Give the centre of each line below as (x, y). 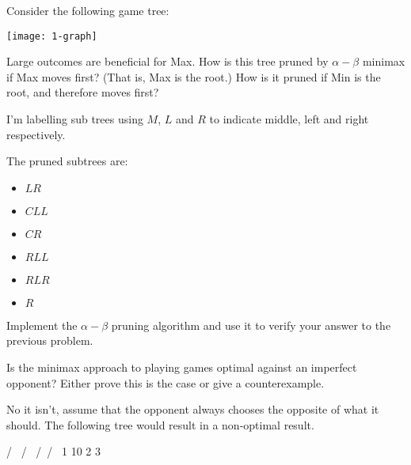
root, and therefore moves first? (83, 92)
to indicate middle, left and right (289, 119)
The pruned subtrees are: (67, 161)
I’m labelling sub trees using (75, 119)
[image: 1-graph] (52, 36)
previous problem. (50, 340)
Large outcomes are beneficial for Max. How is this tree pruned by (167, 61)
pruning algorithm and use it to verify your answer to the (251, 325)
